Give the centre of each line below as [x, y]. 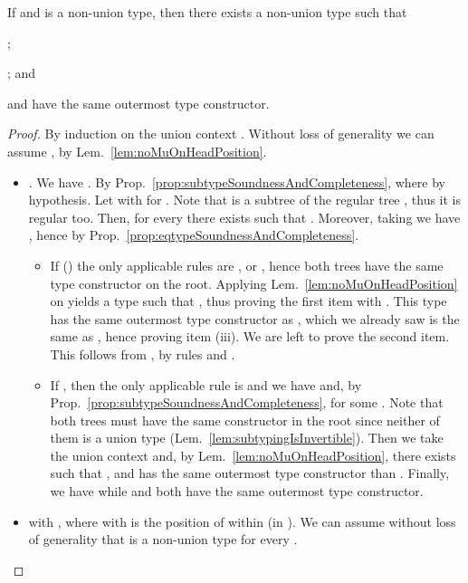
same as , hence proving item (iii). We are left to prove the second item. [250, 336]
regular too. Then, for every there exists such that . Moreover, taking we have [244, 217]
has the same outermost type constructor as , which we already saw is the [255, 318]
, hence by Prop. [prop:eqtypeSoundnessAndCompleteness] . [194, 235]
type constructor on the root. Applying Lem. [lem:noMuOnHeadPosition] [254, 283]
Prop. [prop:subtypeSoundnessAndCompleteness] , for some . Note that [247, 402]
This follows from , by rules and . [143, 354]
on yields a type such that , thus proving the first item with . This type [248, 301]
